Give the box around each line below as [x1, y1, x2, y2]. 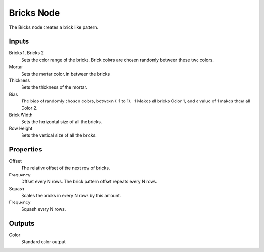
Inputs [9, 37, 29, 46]
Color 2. [21, 105, 38, 111]
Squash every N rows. [21, 206, 66, 212]
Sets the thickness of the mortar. [21, 84, 88, 90]
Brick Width [9, 112, 33, 118]
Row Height [9, 126, 33, 131]
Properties [9, 145, 42, 153]
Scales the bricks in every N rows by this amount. [21, 193, 121, 198]
